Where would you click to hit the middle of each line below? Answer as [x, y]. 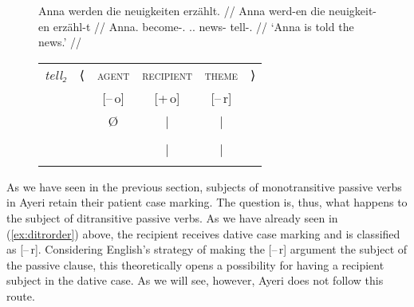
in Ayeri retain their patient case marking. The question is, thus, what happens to [207, 202]
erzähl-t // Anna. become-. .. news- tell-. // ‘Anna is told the [203, 26]
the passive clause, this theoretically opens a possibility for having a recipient [195, 264]
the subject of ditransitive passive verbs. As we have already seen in [172, 217]
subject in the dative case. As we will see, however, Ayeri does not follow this [195, 280]
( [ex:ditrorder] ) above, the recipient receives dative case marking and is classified [203, 233]
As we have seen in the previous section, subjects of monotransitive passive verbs [204, 186]
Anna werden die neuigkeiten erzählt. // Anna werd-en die [182, 10]
